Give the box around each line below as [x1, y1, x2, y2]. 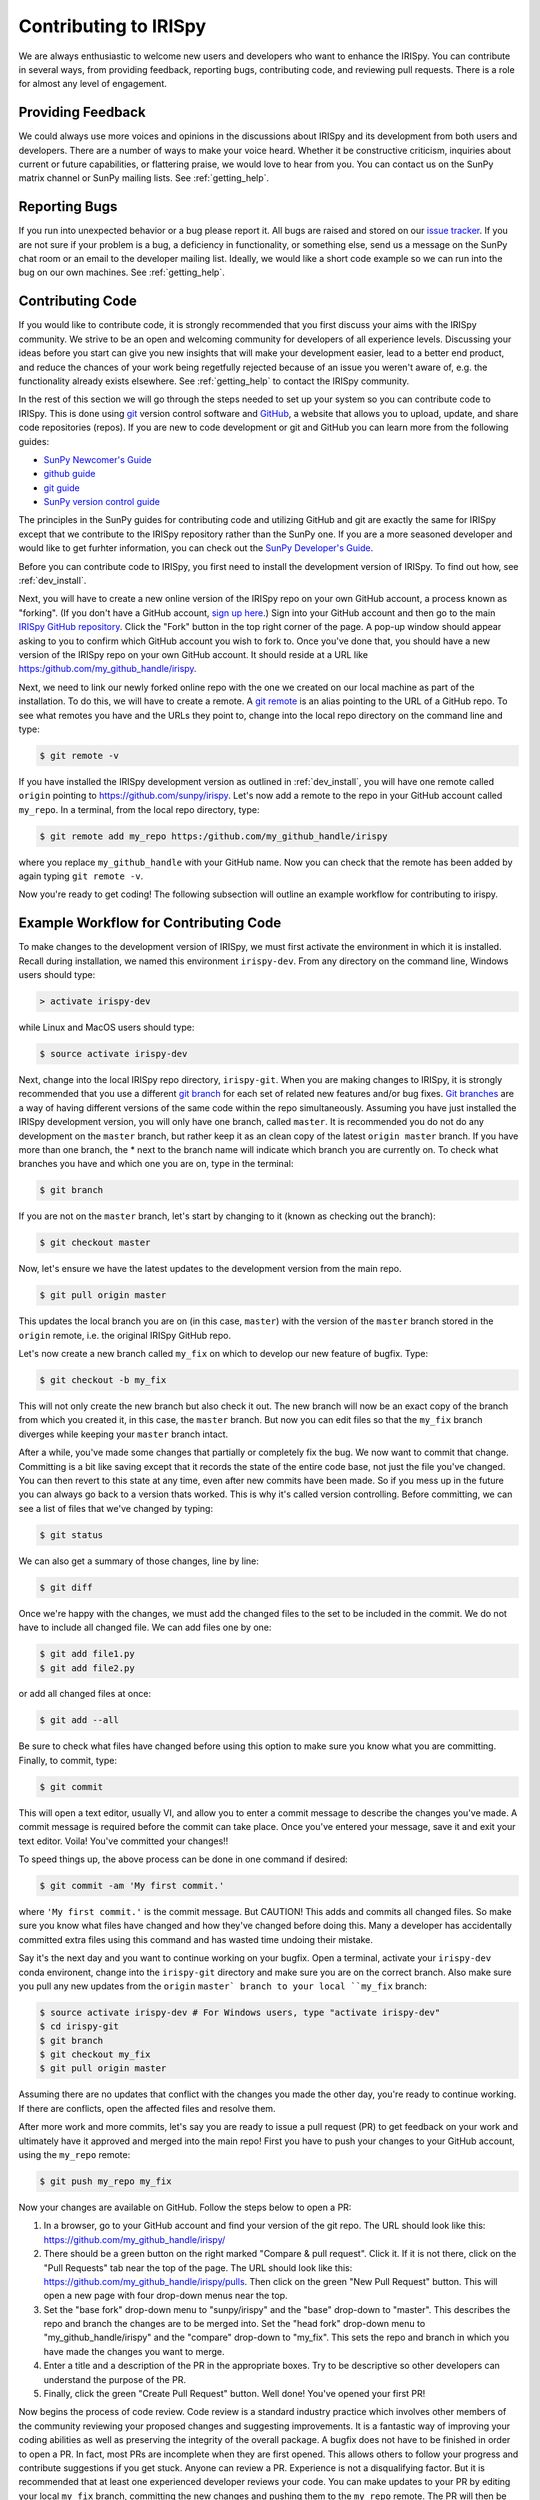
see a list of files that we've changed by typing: [18, 1502, 214, 1514]
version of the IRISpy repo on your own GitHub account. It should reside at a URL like [18, 648, 369, 660]
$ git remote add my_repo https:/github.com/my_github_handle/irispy [39, 830, 388, 842]
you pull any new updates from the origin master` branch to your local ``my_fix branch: [18, 1980, 427, 1992]
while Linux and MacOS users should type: [18, 1021, 195, 1034]
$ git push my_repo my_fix [39, 2175, 172, 2187]
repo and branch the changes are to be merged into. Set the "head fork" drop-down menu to [43, 2318, 426, 2330]
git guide [43, 481, 80, 494]
